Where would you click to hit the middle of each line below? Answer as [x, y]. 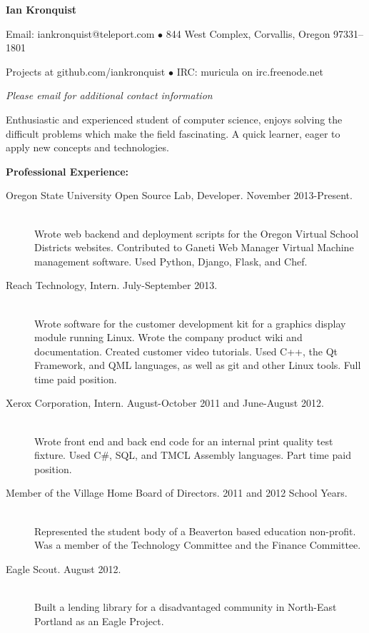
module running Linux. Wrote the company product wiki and [168, 337]
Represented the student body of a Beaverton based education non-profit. [195, 531]
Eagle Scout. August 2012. [64, 568]
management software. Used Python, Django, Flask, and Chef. [171, 261]
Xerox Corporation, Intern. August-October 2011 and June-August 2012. [165, 403]
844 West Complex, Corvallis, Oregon [248, 33]
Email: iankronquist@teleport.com [80, 33]
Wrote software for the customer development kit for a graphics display [190, 323]
